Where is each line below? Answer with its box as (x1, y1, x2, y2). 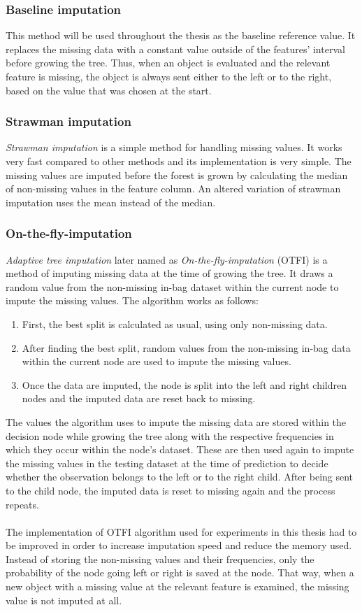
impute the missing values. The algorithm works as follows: (6, 293, 259, 308)
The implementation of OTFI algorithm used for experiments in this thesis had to (6, 524, 357, 539)
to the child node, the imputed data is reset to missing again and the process (6, 483, 335, 497)
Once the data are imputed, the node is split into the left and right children (22, 377, 347, 392)
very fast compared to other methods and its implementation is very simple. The (6, 154, 352, 168)
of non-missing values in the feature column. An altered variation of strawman (6, 181, 341, 196)
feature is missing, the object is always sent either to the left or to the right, (6, 69, 332, 83)
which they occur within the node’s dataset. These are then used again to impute (6, 442, 354, 457)
